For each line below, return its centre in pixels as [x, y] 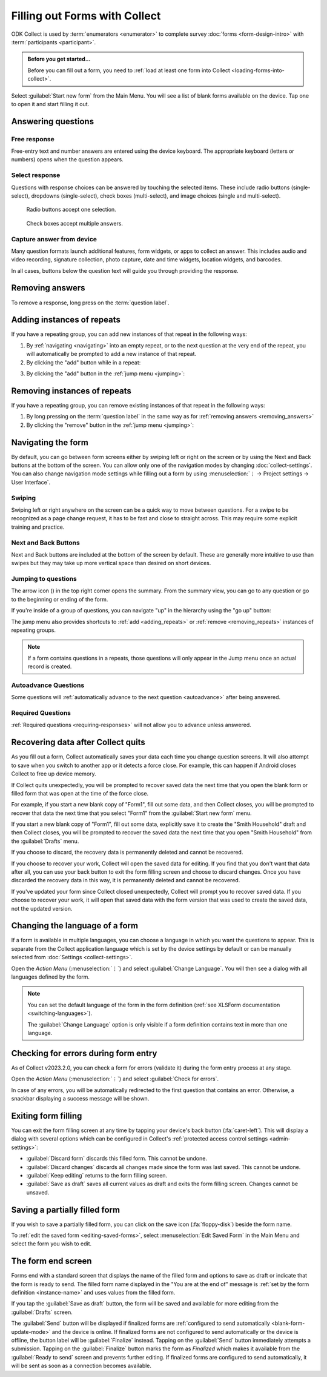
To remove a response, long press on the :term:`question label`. [90, 303]
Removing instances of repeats [71, 391]
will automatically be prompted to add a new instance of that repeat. [111, 354]
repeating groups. [33, 630]
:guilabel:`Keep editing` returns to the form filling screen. [97, 1175]
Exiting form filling [47, 1116]
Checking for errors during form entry [84, 1053]
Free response [33, 139]
